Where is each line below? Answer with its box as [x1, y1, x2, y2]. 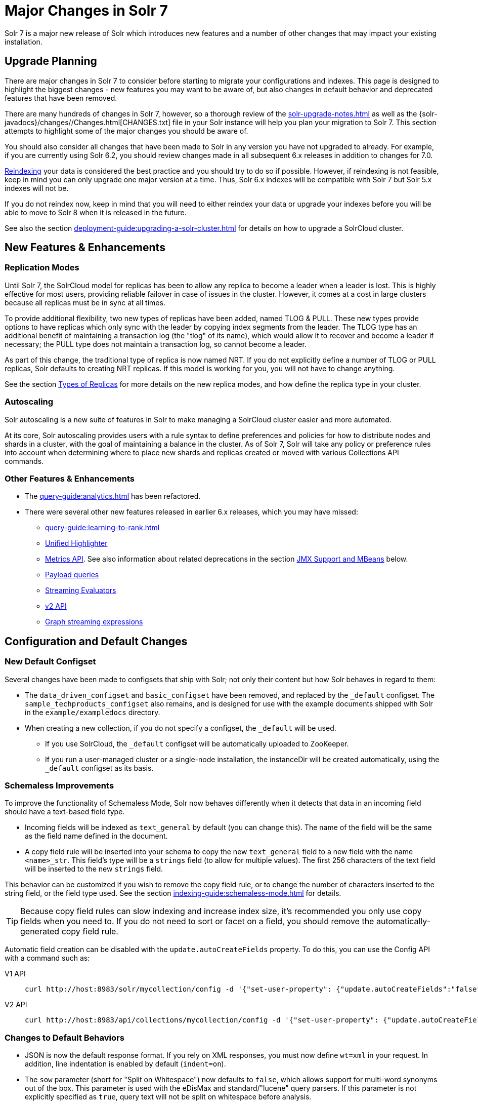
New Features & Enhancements [5, 241, 165, 254]
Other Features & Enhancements [5, 473, 135, 484]
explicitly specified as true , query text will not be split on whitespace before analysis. [25, 1092, 312, 1101]
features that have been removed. [5, 93, 117, 102]
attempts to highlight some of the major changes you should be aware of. [5, 126, 248, 135]
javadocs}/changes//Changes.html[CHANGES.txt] [5, 117, 171, 127]
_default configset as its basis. [45, 763, 154, 772]
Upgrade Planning [5, 55, 97, 68]
